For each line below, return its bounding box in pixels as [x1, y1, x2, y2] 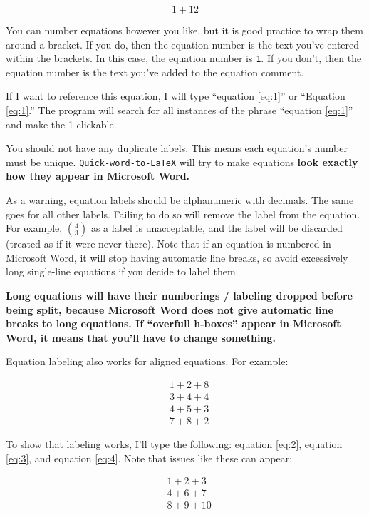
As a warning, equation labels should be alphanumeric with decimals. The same [6, 193, 354, 208]
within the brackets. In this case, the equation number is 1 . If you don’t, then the [6, 51, 362, 66]
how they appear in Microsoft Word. [6, 168, 190, 183]
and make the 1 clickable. [6, 116, 117, 131]
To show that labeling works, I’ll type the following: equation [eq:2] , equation [6, 437, 343, 452]
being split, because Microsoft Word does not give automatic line [6, 302, 333, 317]
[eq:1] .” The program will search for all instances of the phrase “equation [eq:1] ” [6, 103, 353, 118]
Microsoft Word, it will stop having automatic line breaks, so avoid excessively [6, 250, 348, 265]
